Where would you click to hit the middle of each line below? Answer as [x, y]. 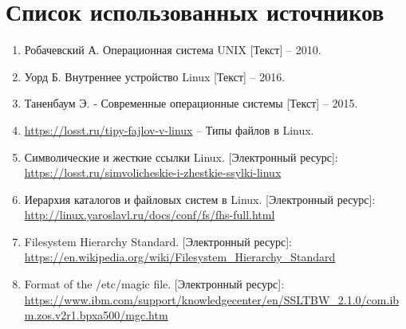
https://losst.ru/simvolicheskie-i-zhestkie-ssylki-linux [153, 172]
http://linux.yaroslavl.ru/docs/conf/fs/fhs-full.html [150, 215]
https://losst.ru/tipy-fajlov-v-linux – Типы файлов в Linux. [169, 129]
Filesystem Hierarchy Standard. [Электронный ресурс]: [158, 241]
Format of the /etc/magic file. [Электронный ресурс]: [154, 284]
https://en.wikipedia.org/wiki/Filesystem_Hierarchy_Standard [180, 257]
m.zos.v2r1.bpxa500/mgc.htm [96, 315]
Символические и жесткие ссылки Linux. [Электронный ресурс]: [181, 157]
